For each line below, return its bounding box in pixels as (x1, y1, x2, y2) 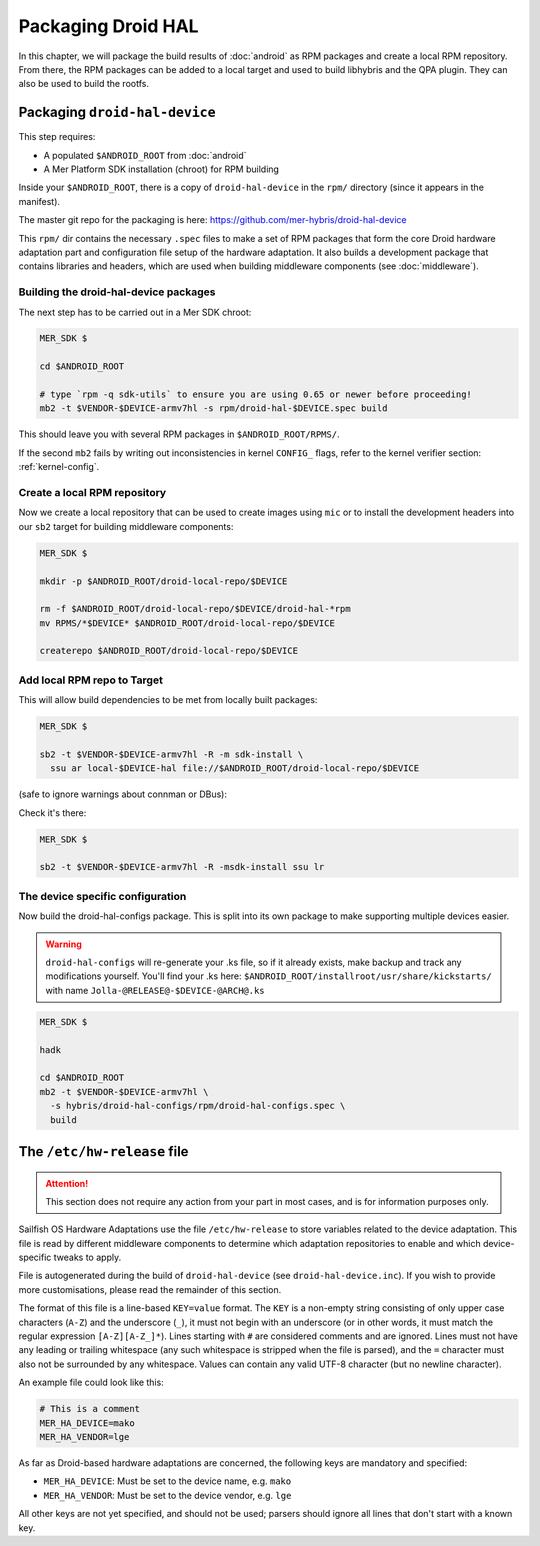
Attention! (45, 1177, 89, 1189)
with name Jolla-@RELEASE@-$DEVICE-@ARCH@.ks (45, 984, 265, 996)
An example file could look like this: (18, 1376, 164, 1389)
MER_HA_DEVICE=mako (39, 1417, 135, 1429)
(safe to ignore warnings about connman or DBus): (18, 788, 228, 800)
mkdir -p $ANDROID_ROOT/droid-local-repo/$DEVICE (39, 575, 288, 587)
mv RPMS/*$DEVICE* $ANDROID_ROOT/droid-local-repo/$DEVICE (39, 617, 335, 629)
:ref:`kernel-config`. (18, 461, 100, 473)
